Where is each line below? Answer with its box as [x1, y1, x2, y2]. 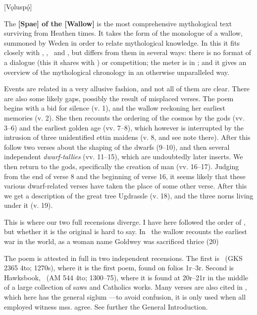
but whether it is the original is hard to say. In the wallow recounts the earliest [4, 226, 247, 237]
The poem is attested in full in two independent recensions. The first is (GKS [4, 252, 243, 263]
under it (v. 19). [4, 200, 53, 210]
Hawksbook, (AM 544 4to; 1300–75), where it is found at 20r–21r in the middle [4, 272, 249, 282]
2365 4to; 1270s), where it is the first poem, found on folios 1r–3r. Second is [4, 262, 234, 273]
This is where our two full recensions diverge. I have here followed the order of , [4, 216, 246, 227]
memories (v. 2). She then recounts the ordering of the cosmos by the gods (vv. [4, 112, 245, 123]
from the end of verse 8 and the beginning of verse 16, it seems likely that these [4, 171, 246, 181]
